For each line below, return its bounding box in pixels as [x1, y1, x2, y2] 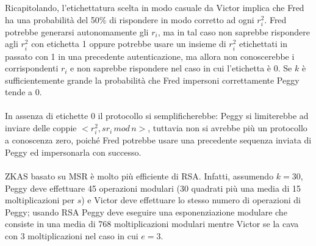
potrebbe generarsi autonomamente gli [5, 25, 149, 38]
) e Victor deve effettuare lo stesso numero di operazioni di [81, 194, 301, 206]
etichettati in [239, 37, 287, 50]
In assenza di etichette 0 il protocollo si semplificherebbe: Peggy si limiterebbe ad [5, 109, 309, 122]
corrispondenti [5, 62, 59, 74]
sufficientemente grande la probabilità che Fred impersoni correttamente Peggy [5, 73, 300, 86]
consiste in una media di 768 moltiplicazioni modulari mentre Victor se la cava [5, 217, 299, 230]
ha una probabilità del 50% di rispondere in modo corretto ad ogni [5, 13, 254, 26]
